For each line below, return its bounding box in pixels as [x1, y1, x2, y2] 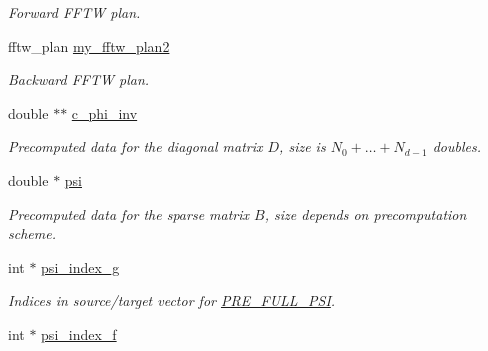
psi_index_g [41, 256, 120, 277]
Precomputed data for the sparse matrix [8, 203, 250, 224]
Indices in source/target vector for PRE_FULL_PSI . [8, 290, 336, 311]
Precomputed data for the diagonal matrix [8, 136, 263, 157]
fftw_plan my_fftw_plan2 [8, 35, 170, 56]
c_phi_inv [71, 102, 138, 123]
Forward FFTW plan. [8, 2, 141, 22]
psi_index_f [41, 323, 117, 344]
